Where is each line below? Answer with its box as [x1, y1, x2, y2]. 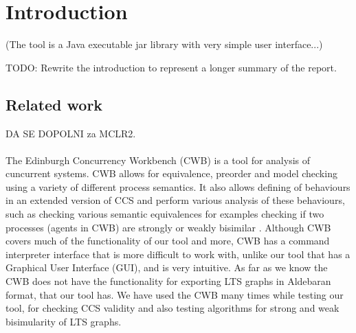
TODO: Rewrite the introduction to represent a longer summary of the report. [5, 60, 337, 74]
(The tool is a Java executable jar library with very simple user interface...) [5, 37, 323, 51]
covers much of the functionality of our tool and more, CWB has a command [5, 233, 330, 248]
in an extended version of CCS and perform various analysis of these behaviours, [5, 193, 345, 207]
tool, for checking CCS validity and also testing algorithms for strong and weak [5, 301, 340, 315]
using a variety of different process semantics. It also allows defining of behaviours [5, 179, 351, 194]
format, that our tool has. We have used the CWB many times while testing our [5, 287, 344, 301]
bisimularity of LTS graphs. [5, 314, 122, 328]
